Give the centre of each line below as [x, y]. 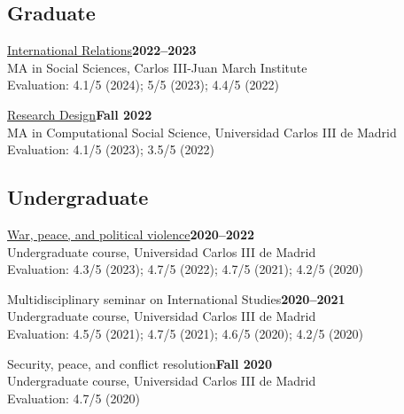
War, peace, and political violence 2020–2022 [131, 234]
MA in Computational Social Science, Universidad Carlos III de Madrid [202, 132]
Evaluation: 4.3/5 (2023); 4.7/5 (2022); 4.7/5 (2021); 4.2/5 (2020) [185, 269]
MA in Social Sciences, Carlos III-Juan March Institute [157, 67]
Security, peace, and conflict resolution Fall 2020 [140, 363]
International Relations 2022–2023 [102, 50]
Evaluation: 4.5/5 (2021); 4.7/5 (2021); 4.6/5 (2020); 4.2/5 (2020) [185, 333]
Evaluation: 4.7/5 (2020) [74, 398]
